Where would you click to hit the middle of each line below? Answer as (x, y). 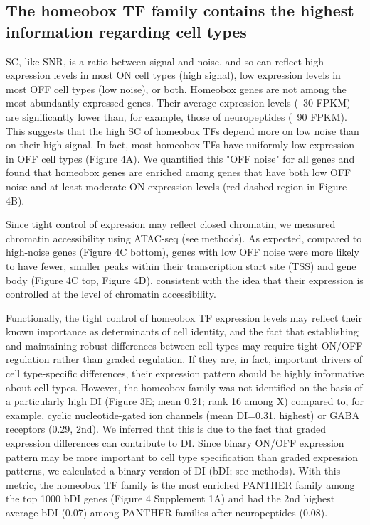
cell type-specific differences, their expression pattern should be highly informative (185, 373)
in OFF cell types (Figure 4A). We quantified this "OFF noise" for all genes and (180, 158)
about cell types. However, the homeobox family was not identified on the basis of (184, 387)
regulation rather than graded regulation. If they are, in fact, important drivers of (184, 359)
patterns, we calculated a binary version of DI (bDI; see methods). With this (173, 471)
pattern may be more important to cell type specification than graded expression (182, 456)
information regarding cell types (126, 31)
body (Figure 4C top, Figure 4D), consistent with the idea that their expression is (185, 280)
